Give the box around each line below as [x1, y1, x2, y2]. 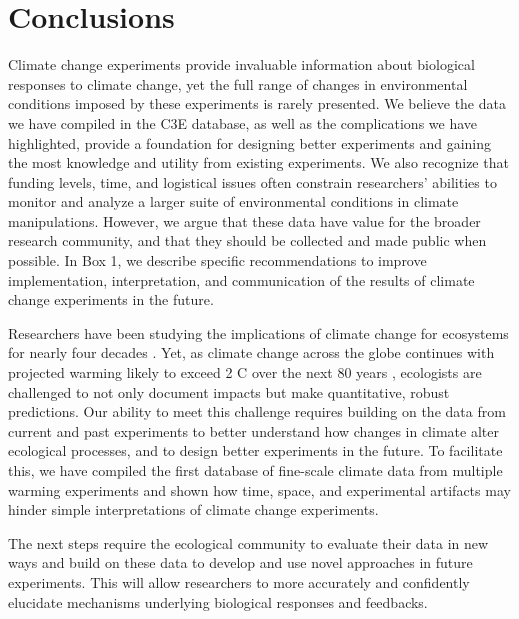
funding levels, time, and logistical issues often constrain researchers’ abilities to [8, 171, 497, 192]
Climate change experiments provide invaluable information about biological [8, 54, 475, 75]
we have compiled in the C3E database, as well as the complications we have [8, 112, 478, 133]
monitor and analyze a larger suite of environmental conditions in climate [8, 191, 459, 212]
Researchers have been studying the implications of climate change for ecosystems [8, 322, 509, 343]
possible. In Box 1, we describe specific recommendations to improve [8, 250, 427, 271]
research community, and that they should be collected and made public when [8, 230, 487, 251]
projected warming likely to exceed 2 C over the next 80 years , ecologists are [8, 362, 482, 383]
